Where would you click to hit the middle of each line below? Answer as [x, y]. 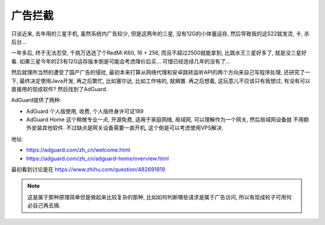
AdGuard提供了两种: [36, 100]
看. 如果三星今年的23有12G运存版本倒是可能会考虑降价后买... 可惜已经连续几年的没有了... [121, 61]
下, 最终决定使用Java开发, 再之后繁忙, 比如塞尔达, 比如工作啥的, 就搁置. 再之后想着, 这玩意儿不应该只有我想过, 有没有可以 [161, 80]
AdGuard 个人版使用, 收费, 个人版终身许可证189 [85, 111]
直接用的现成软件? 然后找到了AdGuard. [59, 89]
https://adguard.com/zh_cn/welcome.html [78, 150]
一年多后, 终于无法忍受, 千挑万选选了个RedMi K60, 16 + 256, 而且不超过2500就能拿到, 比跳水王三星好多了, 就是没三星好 [159, 53]
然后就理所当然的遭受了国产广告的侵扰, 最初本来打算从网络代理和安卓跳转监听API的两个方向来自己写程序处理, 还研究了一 [161, 73]
